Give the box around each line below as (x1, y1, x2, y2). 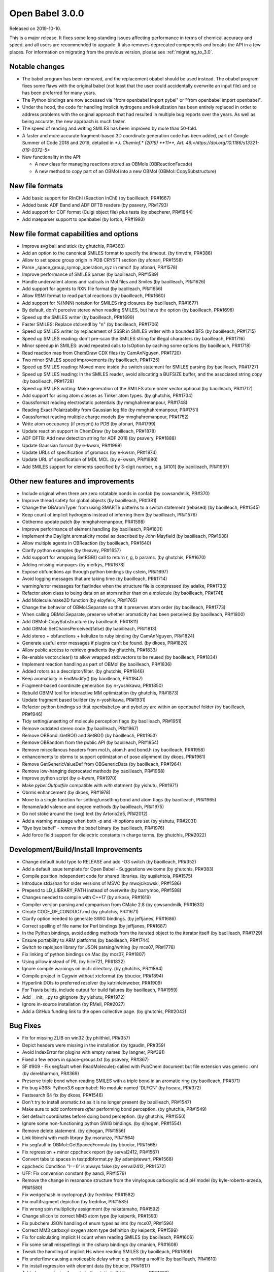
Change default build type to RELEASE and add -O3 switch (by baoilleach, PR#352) (22, 859, 196, 865)
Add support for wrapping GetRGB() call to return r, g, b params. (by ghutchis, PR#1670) (22, 555, 206, 561)
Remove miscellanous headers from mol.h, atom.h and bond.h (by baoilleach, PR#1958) (22, 746, 205, 753)
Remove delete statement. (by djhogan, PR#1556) (22, 1128, 126, 1134)
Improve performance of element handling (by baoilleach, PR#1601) (22, 526, 163, 532)
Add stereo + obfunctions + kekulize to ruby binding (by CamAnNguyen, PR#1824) (22, 632, 195, 639)
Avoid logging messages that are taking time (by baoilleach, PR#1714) (22, 575, 167, 582)
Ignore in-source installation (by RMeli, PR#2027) (22, 1001, 125, 1007)
